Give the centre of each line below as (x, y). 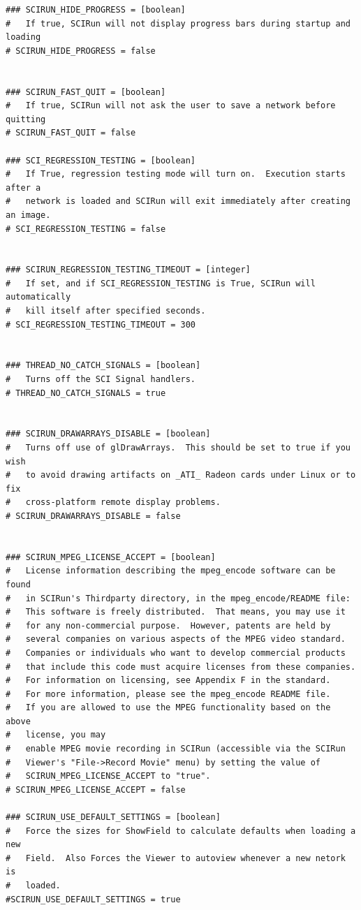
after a (23, 188)
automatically (38, 297)
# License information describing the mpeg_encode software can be (171, 571)
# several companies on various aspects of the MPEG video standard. (176, 639)
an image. (28, 215)
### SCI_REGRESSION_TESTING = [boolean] (101, 160)
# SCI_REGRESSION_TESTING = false (86, 229)
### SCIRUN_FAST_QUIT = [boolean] (86, 92)
